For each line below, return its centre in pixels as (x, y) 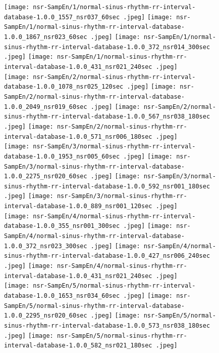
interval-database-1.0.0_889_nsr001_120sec (78, 206)
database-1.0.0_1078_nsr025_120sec (64, 87)
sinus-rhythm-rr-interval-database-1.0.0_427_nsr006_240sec (107, 256)
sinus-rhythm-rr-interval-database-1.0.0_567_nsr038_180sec (107, 117)
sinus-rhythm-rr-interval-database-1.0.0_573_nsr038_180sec (107, 326)
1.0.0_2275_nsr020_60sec (46, 176)
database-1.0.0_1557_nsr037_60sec (62, 17)
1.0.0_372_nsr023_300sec (46, 246)
